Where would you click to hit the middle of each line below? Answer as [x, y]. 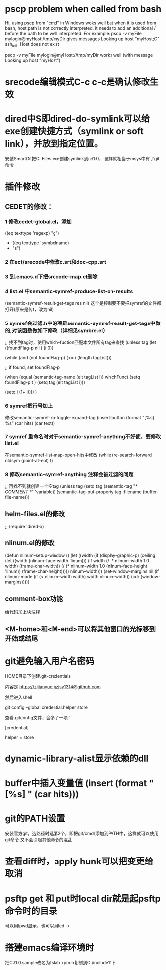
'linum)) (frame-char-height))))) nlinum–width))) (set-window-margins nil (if [82, 571]
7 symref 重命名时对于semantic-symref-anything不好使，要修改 [83, 437]
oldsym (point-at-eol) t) [29, 460]
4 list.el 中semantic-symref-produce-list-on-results [69, 291]
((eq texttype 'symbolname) [41, 243]
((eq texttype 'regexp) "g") [32, 233]
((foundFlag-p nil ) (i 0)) [29, 348]
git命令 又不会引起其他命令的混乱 [39, 840]
